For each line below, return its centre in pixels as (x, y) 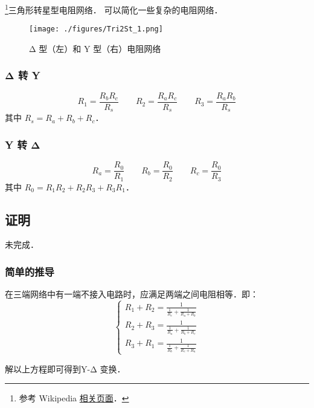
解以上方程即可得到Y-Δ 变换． (65, 368)
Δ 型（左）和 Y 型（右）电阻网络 (95, 48)
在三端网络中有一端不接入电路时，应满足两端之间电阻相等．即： (132, 294)
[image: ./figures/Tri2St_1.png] (96, 29)
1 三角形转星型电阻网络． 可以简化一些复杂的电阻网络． (114, 9)
